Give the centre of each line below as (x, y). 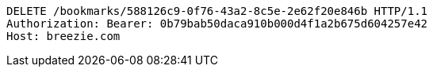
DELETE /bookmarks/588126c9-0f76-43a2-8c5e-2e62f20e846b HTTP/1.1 (217, 11)
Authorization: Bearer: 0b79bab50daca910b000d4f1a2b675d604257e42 (217, 24)
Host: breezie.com (63, 36)
